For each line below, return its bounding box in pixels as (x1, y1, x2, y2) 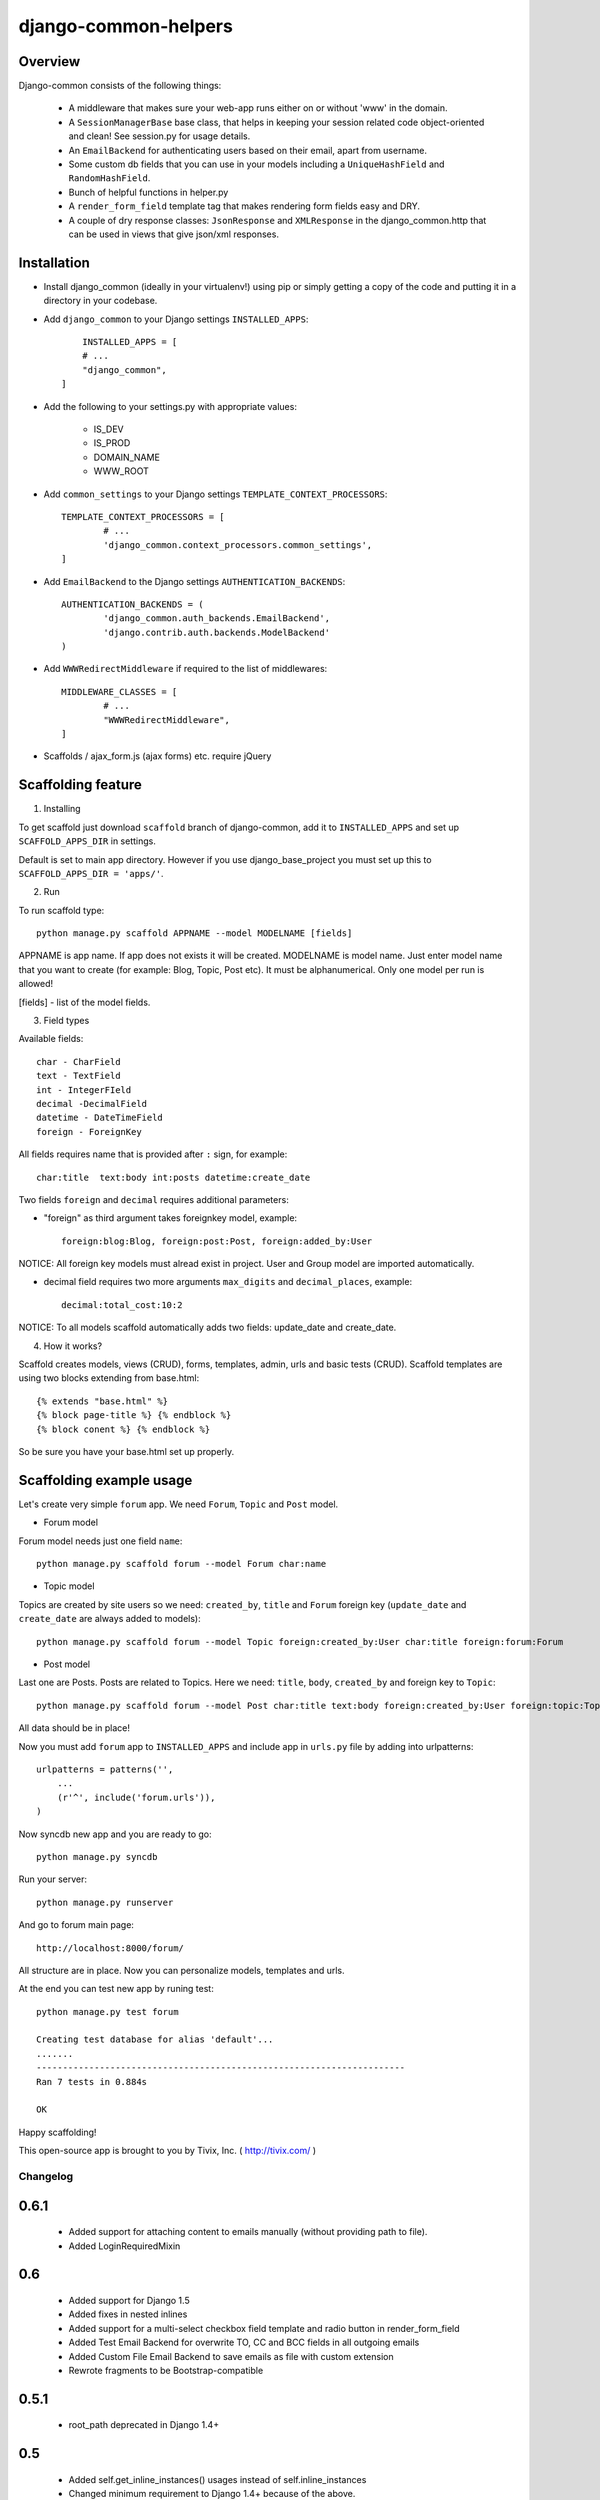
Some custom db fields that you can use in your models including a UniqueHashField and (68, 158, 445, 170)
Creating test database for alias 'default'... (36, 2034, 274, 2045)
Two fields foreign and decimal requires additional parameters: (18, 1193, 289, 1205)
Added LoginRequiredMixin (68, 2240, 181, 2252)
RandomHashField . (68, 172, 151, 184)
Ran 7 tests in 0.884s (36, 2076, 148, 2087)
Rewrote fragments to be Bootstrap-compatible (68, 2364, 264, 2376)
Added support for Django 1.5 (68, 2294, 190, 2306)
